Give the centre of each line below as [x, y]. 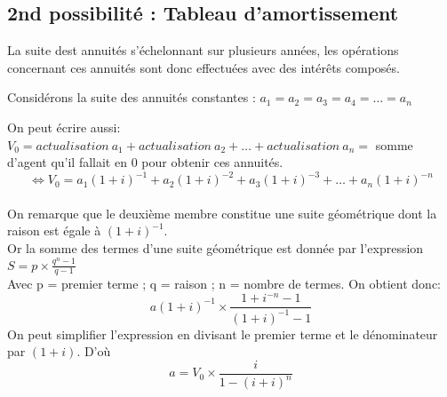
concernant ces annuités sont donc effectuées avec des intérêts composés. [204, 67]
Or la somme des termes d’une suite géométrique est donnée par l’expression [216, 248]
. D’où [94, 351]
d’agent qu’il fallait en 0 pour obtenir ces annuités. [145, 162]
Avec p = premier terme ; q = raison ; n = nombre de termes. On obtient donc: [224, 284]
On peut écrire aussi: [64, 127]
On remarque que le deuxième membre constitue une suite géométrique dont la [222, 213]
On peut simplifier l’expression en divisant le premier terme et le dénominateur [223, 333]
